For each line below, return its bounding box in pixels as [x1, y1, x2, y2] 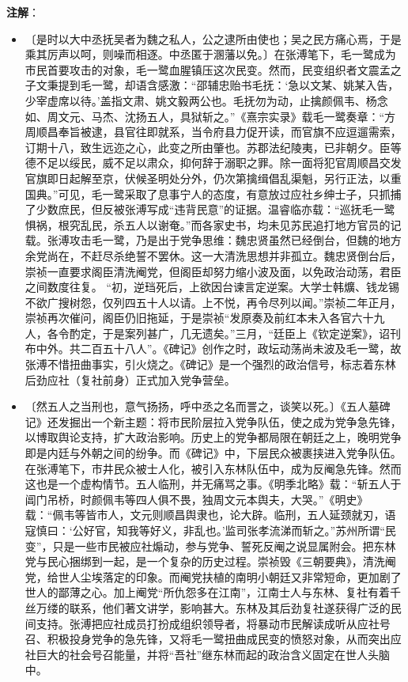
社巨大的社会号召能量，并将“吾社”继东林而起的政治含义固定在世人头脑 [25, 646, 391, 662]
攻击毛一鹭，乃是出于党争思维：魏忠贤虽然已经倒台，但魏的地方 [69, 232, 402, 248]
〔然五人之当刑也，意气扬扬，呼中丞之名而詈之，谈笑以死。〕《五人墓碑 [25, 398, 391, 415]
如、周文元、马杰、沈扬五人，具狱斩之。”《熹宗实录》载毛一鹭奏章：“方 [25, 108, 396, 124]
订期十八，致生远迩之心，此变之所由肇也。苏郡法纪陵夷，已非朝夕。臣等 [25, 138, 402, 155]
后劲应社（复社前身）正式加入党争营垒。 [25, 371, 236, 388]
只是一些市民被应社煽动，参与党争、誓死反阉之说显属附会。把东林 [52, 537, 396, 554]
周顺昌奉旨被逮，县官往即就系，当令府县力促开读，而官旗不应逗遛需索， [25, 123, 402, 140]
